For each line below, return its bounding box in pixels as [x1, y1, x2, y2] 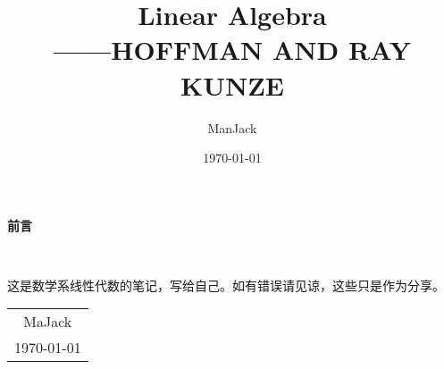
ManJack [207, 118, 257, 137]
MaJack [23, 311, 72, 332]
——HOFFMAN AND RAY [53, 31, 412, 68]
